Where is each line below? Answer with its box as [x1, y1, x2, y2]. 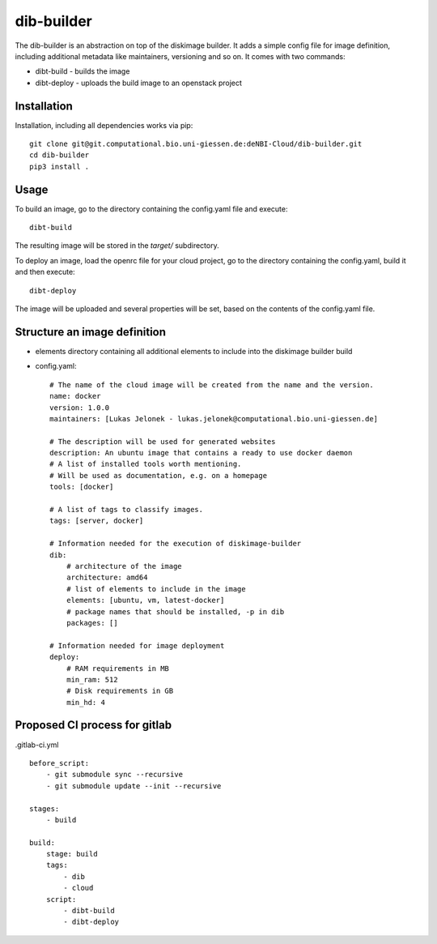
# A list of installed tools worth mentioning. [49, 459, 242, 469]
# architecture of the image [66, 562, 182, 570]
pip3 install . [29, 162, 90, 171]
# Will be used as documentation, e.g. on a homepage [49, 471, 267, 480]
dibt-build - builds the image [35, 66, 130, 76]
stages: [29, 804, 60, 814]
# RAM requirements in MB [66, 664, 170, 673]
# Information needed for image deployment [49, 641, 225, 650]
